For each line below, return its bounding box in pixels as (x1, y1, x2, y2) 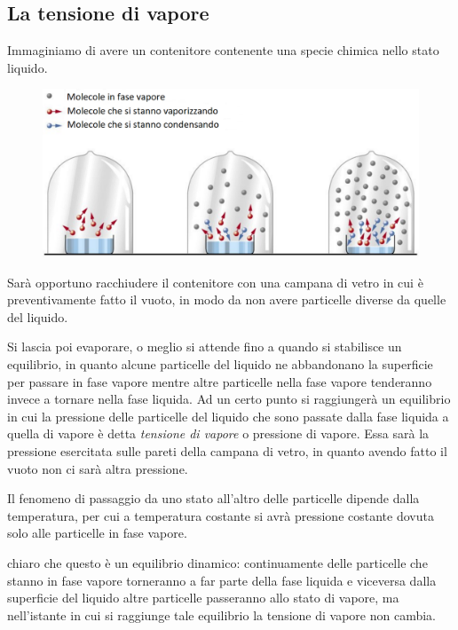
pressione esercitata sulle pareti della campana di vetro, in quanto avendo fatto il (7, 441, 447, 460)
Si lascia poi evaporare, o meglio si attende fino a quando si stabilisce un (7, 337, 402, 356)
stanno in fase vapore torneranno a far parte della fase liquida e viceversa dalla (7, 571, 437, 589)
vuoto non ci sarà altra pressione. (7, 459, 188, 477)
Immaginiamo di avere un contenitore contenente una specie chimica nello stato (7, 41, 439, 59)
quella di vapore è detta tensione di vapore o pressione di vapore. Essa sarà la (7, 424, 430, 443)
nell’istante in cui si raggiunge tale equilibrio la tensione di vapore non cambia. (7, 605, 436, 624)
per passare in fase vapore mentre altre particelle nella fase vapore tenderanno (7, 372, 432, 390)
